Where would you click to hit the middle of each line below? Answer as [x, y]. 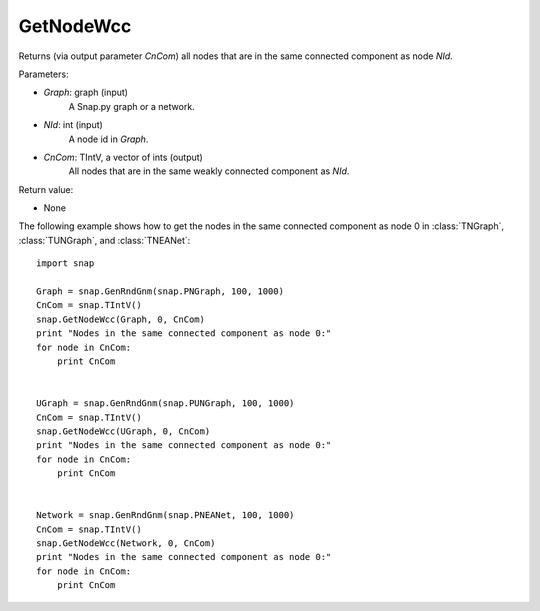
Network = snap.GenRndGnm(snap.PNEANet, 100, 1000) [165, 515]
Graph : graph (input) [86, 92]
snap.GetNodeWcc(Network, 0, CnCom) [126, 543]
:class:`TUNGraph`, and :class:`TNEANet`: [104, 240]
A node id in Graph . [108, 139]
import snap [65, 263]
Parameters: [43, 74]
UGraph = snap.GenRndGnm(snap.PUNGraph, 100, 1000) [165, 403]
